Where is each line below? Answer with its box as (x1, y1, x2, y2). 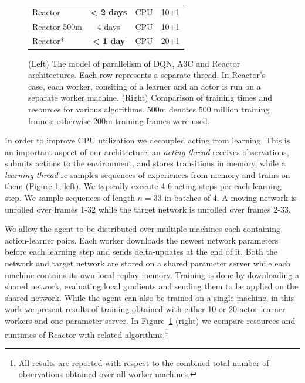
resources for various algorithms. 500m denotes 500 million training (28, 102, 270, 115)
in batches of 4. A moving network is (164, 191, 297, 204)
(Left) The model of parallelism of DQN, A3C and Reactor (28, 57, 240, 69)
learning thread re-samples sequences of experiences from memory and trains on (5, 168, 290, 180)
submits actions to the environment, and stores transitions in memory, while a (5, 157, 286, 169)
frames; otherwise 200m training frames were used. (28, 114, 210, 126)
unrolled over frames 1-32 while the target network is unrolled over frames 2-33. (5, 203, 291, 215)
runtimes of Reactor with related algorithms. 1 (5, 326, 169, 340)
